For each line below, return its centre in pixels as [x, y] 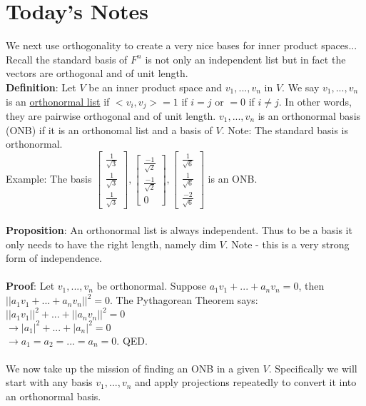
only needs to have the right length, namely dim [111, 244]
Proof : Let [30, 286]
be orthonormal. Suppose [151, 286]
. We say [301, 87]
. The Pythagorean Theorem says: [184, 300]
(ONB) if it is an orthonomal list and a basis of [109, 130]
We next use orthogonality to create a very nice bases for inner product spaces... [182, 45]
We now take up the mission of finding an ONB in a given [133, 368]
